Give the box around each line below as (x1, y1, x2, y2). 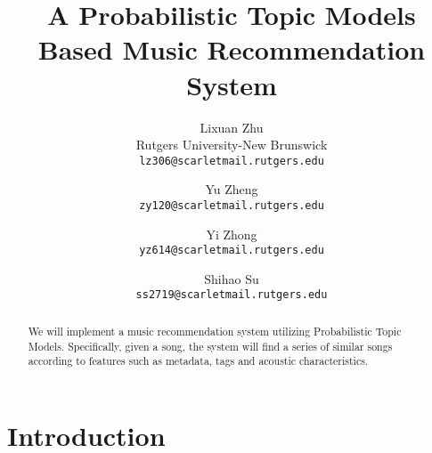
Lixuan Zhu (200, 117, 264, 136)
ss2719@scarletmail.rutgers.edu (135, 288, 328, 302)
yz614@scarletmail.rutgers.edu (139, 244, 324, 257)
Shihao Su (204, 269, 259, 287)
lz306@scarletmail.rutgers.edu (139, 154, 324, 167)
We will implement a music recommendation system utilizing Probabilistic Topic (28, 323, 402, 338)
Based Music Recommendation (37, 31, 426, 68)
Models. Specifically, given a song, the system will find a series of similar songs (28, 338, 393, 353)
